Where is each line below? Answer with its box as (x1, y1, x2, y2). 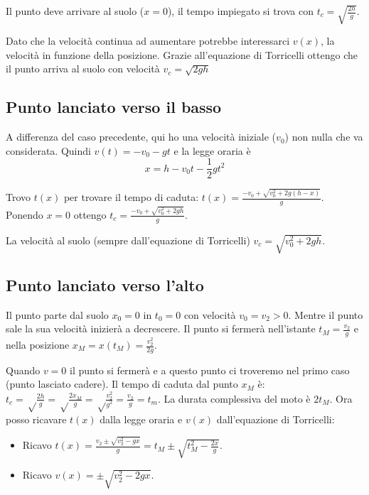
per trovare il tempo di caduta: (63, 190, 199, 205)
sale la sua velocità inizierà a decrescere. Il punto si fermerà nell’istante (6, 321, 316, 336)
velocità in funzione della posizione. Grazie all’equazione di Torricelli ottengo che (6, 47, 358, 62)
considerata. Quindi (6, 143, 91, 158)
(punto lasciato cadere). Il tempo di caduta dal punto (6, 376, 238, 391)
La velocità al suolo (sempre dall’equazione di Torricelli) (6, 232, 250, 247)
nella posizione (6, 337, 70, 352)
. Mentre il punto (288, 307, 363, 322)
